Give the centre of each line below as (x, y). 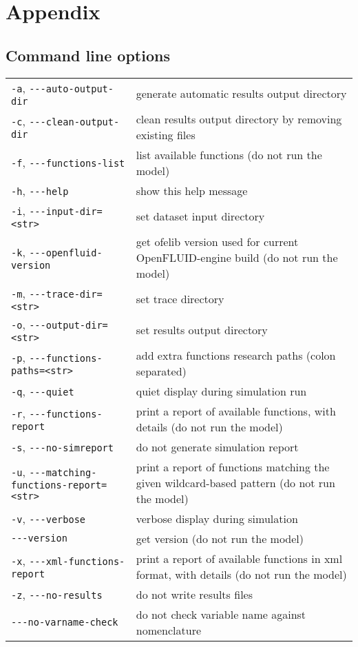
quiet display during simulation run (221, 391)
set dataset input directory (200, 216)
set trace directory (180, 298)
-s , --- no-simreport (62, 446)
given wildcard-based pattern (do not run (235, 482)
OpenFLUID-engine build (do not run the (237, 257)
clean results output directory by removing (239, 119)
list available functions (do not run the (229, 154)
